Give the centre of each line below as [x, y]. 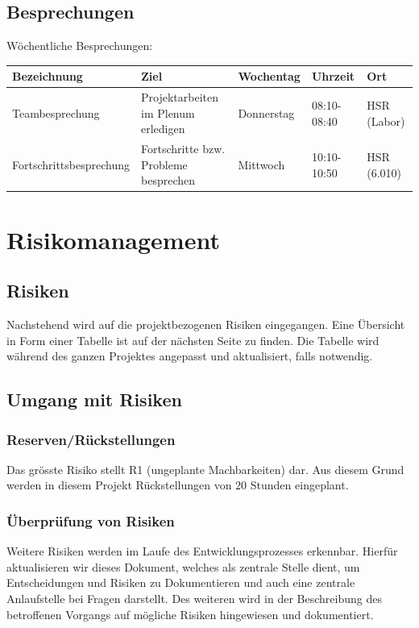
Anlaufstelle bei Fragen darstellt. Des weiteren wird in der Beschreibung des [194, 598]
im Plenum [168, 112]
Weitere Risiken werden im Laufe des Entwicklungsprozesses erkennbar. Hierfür [202, 551]
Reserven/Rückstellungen [91, 439]
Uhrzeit [333, 76]
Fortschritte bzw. [183, 149]
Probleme [164, 164]
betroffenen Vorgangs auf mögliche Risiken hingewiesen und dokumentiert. [190, 614]
